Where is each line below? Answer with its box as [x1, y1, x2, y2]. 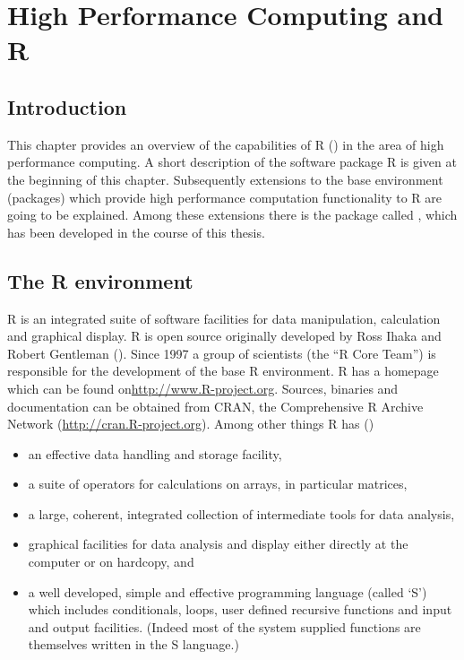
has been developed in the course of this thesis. [7, 222, 265, 241]
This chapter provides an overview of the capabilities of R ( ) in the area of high [7, 135, 444, 153]
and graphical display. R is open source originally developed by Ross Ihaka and [7, 326, 442, 345]
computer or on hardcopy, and [28, 552, 194, 571]
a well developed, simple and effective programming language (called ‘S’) [28, 582, 427, 601]
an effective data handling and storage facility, [28, 444, 282, 463]
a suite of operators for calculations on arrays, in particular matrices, [28, 474, 408, 493]
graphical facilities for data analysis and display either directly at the [28, 534, 408, 553]
